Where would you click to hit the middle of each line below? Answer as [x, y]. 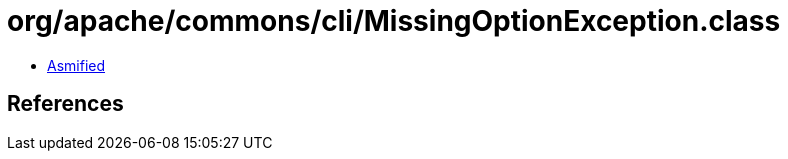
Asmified [76, 65]
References [65, 104]
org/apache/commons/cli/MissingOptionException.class [394, 21]
